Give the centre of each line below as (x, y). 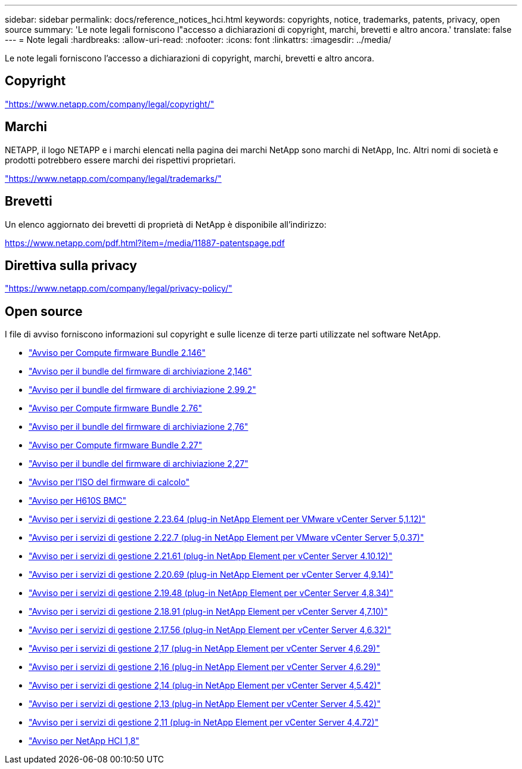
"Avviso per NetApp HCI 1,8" (84, 741)
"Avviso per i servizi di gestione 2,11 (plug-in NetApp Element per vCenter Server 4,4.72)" (204, 723)
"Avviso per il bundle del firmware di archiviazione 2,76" (139, 427)
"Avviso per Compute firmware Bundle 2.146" (117, 353)
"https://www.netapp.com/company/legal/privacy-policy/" (119, 289)
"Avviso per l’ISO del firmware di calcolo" (109, 482)
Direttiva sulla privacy (71, 265)
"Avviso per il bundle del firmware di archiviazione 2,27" (139, 464)
